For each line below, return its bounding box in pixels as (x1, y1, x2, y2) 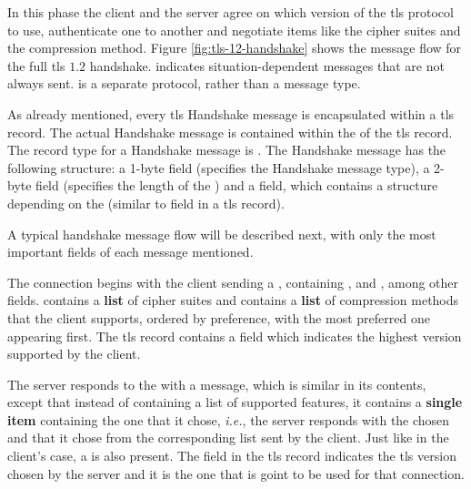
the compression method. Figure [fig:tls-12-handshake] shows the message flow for (7, 38, 462, 57)
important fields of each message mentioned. (7, 242, 254, 261)
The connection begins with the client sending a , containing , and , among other (7, 272, 459, 291)
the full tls (7, 56, 65, 75)
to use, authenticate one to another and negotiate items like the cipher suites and (7, 20, 461, 39)
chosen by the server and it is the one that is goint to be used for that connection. (7, 464, 465, 483)
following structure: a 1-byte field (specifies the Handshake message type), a (7, 158, 430, 177)
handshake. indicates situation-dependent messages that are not (89, 56, 445, 75)
